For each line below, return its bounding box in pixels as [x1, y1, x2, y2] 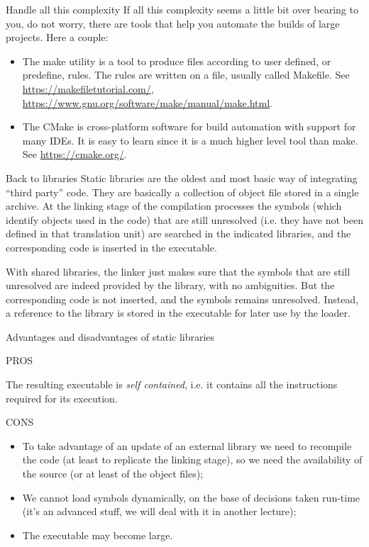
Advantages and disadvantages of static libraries [6, 329, 215, 344]
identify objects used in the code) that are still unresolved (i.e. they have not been [6, 212, 363, 227]
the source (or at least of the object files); [22, 466, 204, 481]
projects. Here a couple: [6, 30, 109, 45]
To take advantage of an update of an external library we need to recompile [22, 438, 352, 453]
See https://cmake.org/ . [22, 147, 127, 162]
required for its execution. [6, 390, 118, 405]
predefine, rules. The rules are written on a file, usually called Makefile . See [22, 67, 350, 82]
